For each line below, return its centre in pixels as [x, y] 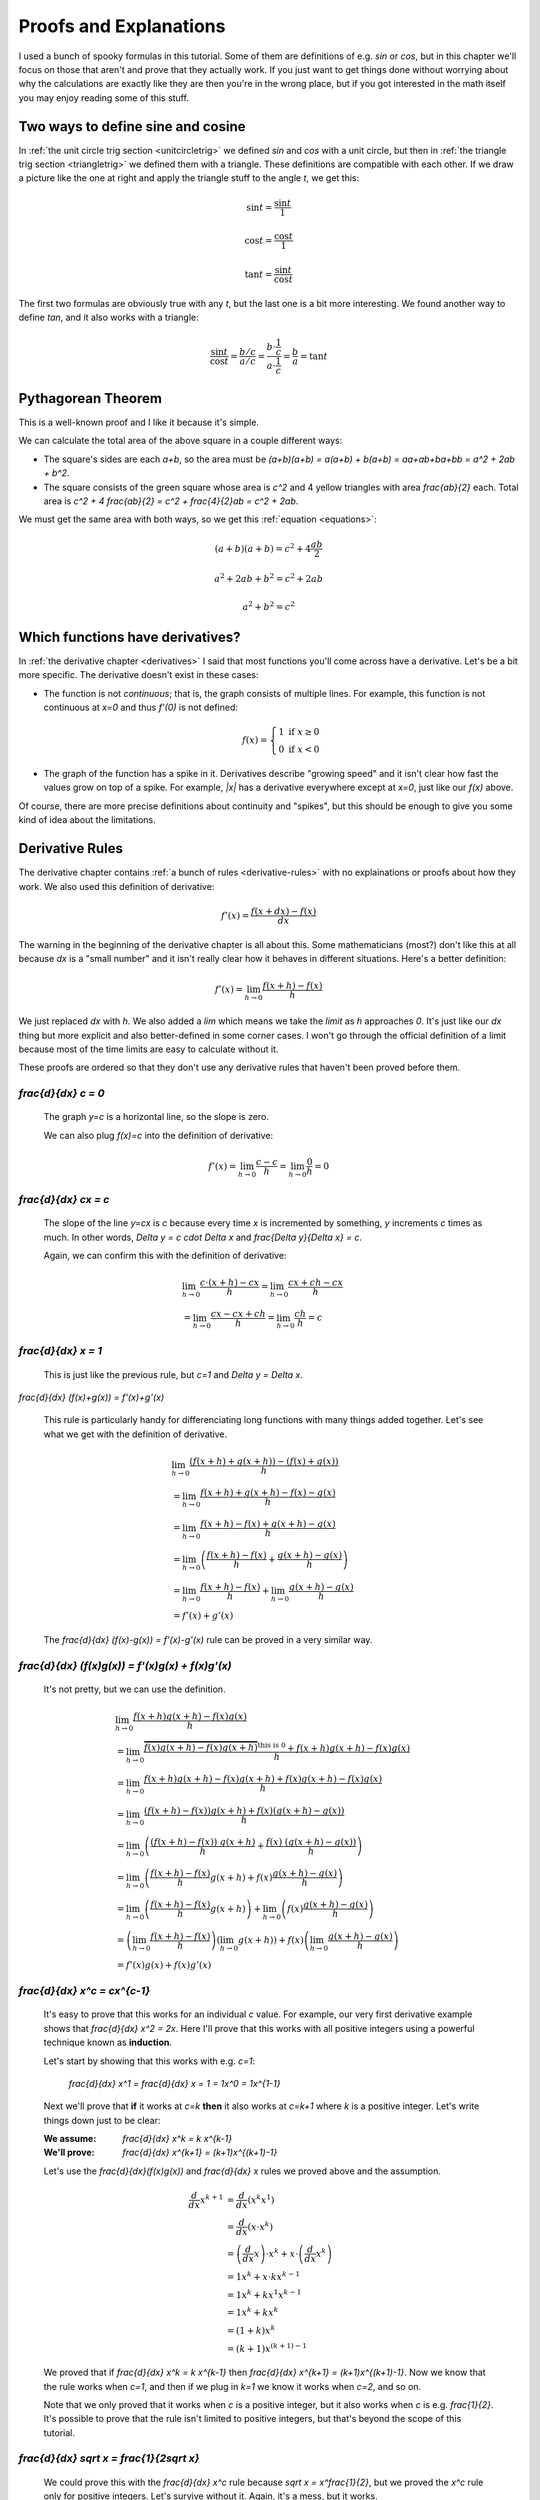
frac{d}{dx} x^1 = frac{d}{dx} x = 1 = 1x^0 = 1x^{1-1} [174, 2083]
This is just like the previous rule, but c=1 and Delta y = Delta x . [173, 1374]
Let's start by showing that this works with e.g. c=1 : [149, 2061]
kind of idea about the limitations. [87, 820]
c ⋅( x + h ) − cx [230, 1282]
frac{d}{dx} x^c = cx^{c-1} [84, 1991]
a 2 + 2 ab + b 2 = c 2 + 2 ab [269, 578]
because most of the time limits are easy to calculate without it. [148, 1049]
